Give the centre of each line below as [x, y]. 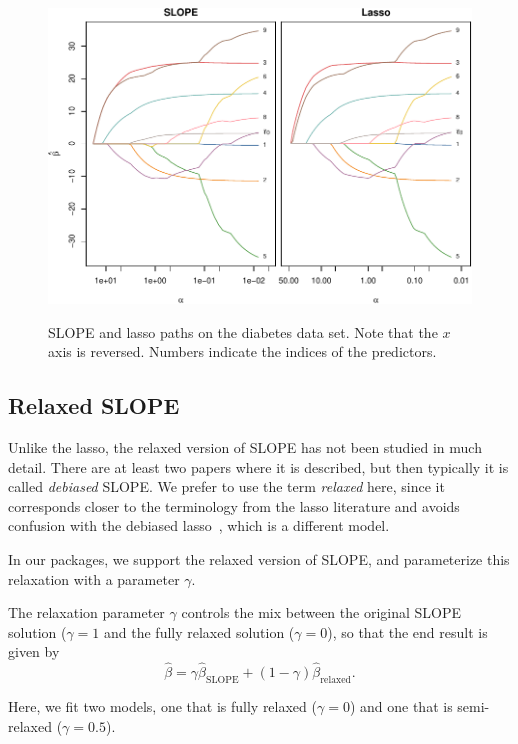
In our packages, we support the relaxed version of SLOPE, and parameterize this [259, 558]
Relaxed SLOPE [94, 405]
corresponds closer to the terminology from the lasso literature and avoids [234, 505]
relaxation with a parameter [94, 578]
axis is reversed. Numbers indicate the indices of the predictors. [242, 351]
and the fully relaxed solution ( [199, 631]
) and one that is [401, 705]
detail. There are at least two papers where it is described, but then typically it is [258, 466]
